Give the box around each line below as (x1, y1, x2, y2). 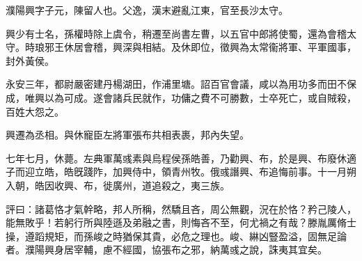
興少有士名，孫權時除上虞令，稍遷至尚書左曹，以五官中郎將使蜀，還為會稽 (6, 26, 347, 40)
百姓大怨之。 (6, 104, 64, 118)
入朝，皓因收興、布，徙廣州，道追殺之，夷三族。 (6, 177, 230, 192)
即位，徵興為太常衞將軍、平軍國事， (190, 40, 356, 54)
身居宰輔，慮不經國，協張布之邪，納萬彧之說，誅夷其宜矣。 (54, 242, 327, 257)
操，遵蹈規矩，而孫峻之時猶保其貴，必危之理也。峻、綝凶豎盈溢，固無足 (6, 228, 337, 243)
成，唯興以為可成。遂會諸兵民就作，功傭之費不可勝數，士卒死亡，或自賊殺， (6, 90, 356, 104)
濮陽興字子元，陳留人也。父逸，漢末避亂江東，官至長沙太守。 (6, 3, 288, 17)
